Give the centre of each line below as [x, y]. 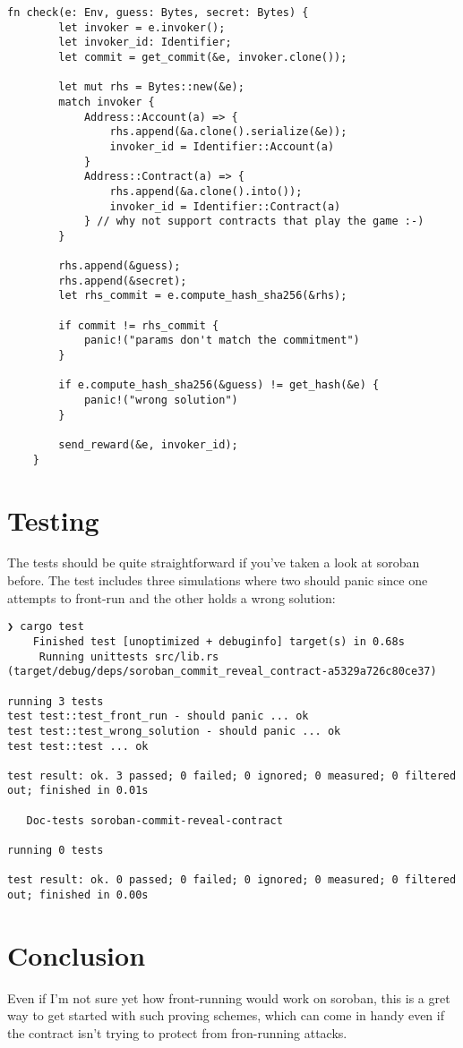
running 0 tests [56, 851]
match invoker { [107, 102]
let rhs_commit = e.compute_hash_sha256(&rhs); [203, 296]
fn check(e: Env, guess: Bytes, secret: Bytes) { [158, 13]
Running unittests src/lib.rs [129, 656]
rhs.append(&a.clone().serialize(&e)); [228, 132]
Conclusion [77, 954]
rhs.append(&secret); [123, 281]
